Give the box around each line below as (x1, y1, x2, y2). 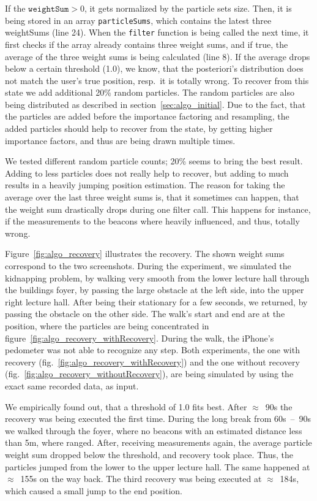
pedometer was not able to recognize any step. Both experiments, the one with (5, 343, 300, 356)
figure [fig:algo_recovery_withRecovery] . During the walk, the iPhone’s (5, 331, 274, 344)
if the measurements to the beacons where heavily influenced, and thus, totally (5, 215, 300, 228)
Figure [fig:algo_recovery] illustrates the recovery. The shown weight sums (5, 247, 285, 260)
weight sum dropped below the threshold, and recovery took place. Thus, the (5, 448, 293, 461)
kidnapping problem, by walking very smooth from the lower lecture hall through (5, 271, 310, 284)
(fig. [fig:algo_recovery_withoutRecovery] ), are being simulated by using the (5, 367, 294, 380)
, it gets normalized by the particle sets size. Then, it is (84, 2, 292, 14)
